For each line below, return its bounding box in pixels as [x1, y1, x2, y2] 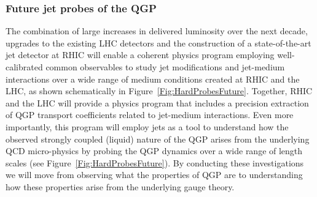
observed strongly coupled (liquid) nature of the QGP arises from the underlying [6, 132, 310, 145]
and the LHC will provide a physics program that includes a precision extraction [6, 96, 309, 109]
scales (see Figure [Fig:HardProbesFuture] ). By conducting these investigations [6, 156, 304, 169]
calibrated [6, 61, 43, 73]
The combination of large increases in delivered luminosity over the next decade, [6, 24, 308, 37]
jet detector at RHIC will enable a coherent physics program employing [6, 48, 275, 61]
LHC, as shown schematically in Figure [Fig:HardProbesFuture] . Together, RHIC [6, 84, 313, 97]
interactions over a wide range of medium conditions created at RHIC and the [6, 72, 300, 85]
